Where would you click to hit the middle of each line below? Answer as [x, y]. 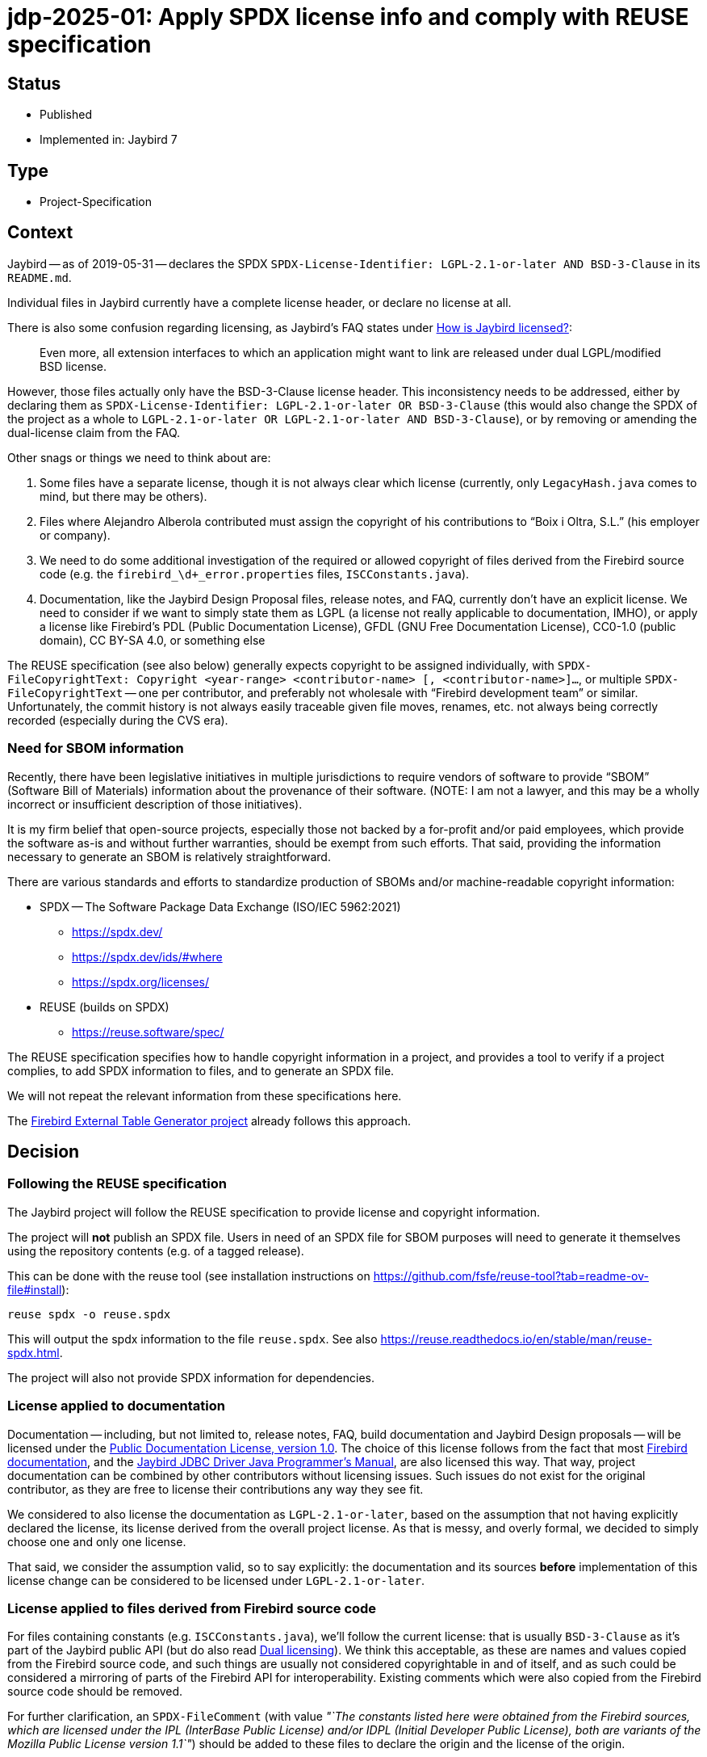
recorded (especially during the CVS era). [118, 720]
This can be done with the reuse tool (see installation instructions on [189, 1276]
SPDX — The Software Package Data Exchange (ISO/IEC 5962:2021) [220, 906]
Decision [44, 1152]
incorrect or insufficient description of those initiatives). [155, 804]
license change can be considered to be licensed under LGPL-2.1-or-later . [216, 1580]
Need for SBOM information [96, 748]
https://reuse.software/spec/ [148, 1032]
